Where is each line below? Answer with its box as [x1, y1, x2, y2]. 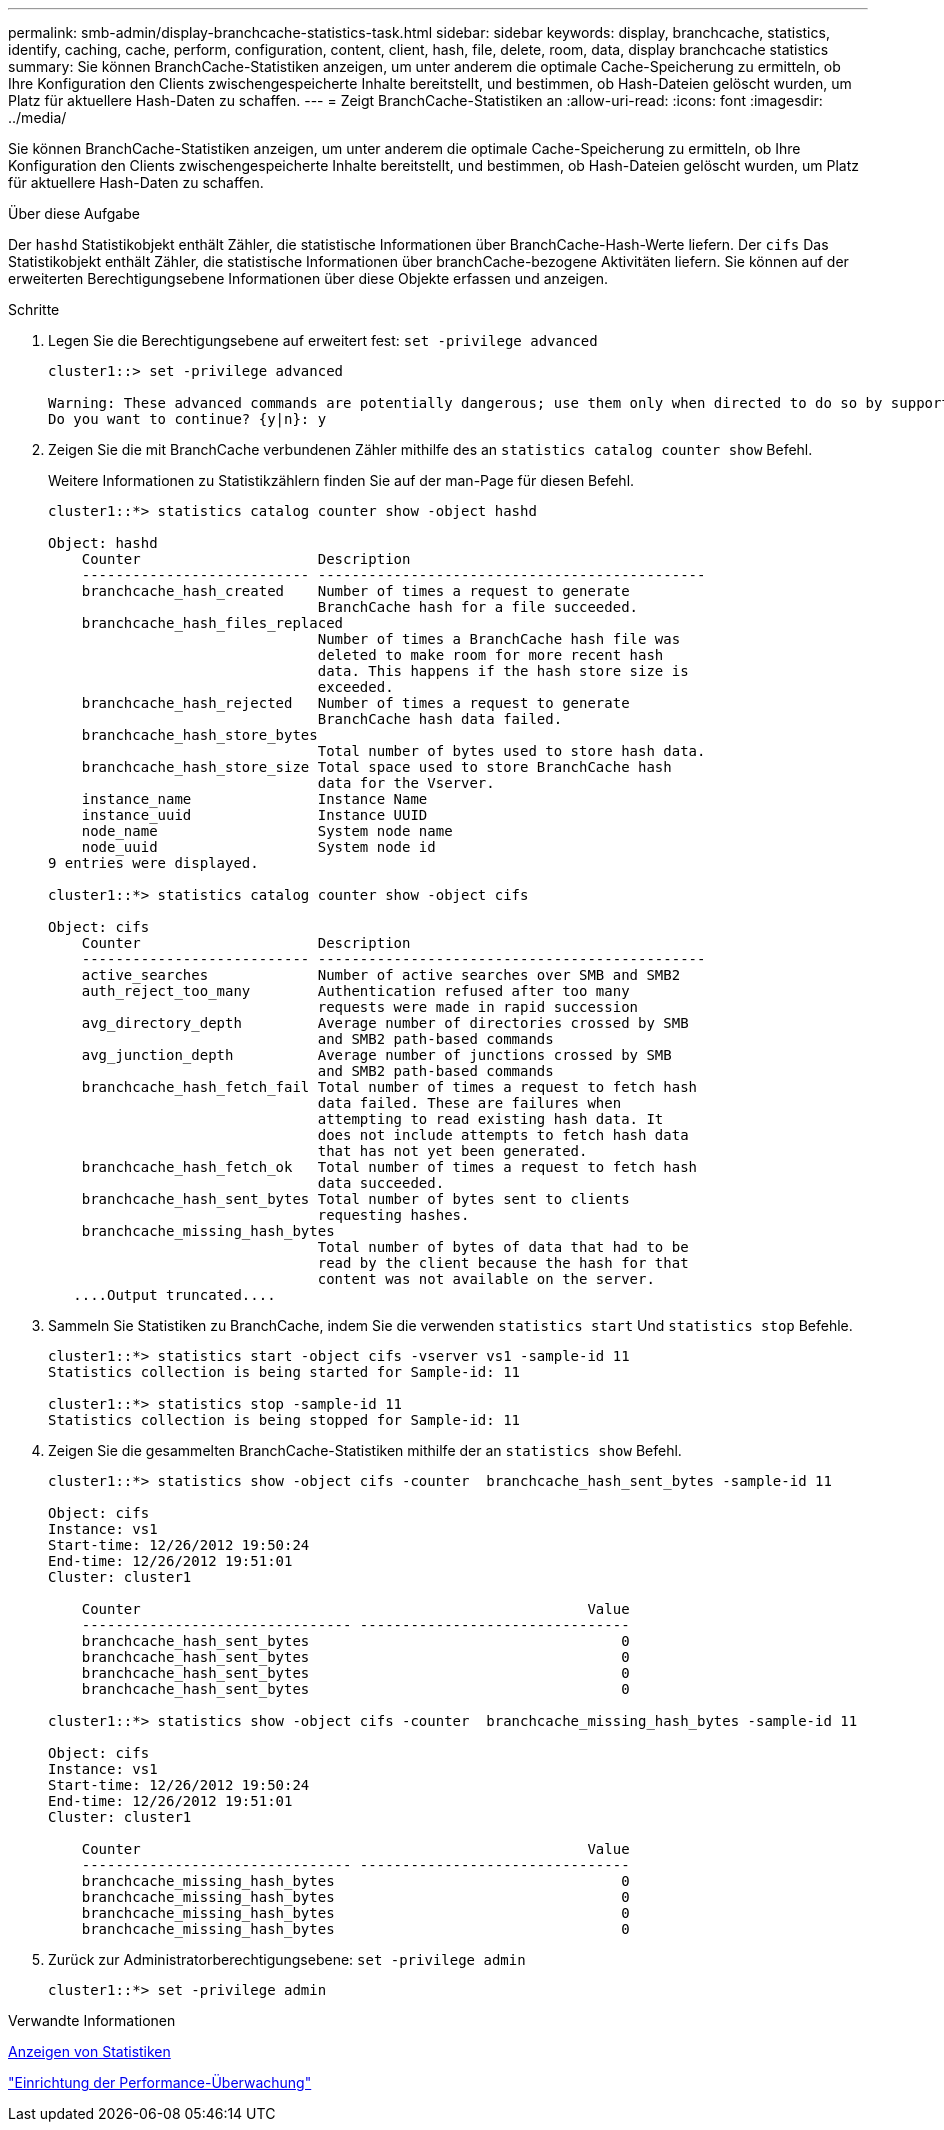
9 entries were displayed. [48, 855, 259, 871]
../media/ [8, 109, 67, 126]
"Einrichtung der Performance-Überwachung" [8, 2074, 312, 2091]
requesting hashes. [317, 1207, 470, 1223]
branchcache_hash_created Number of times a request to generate [81, 583, 630, 599]
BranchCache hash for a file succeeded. [317, 599, 639, 615]
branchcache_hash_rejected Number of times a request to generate [81, 695, 630, 711]
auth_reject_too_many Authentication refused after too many [81, 983, 630, 999]
